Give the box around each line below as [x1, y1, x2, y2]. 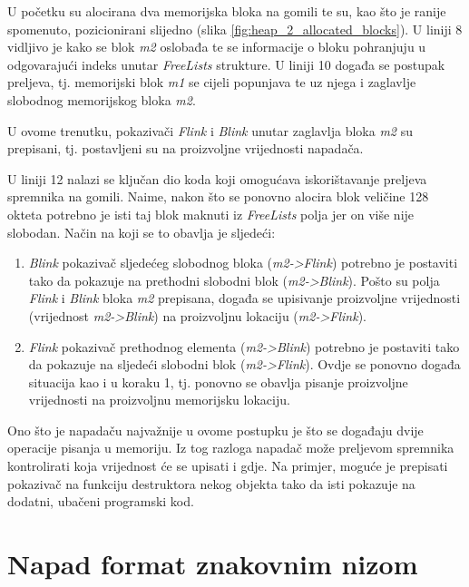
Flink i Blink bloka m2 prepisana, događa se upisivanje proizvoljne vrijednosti [28, 289, 461, 308]
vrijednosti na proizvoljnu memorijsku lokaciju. [28, 390, 290, 409]
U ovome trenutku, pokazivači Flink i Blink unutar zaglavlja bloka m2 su [7, 121, 413, 140]
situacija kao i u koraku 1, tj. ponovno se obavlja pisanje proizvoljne [28, 372, 408, 391]
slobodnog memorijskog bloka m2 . [7, 90, 196, 109]
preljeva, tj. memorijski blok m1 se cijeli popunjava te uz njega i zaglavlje [7, 73, 416, 92]
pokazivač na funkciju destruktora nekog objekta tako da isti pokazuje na [7, 474, 415, 493]
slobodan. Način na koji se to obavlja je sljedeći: [7, 222, 276, 241]
